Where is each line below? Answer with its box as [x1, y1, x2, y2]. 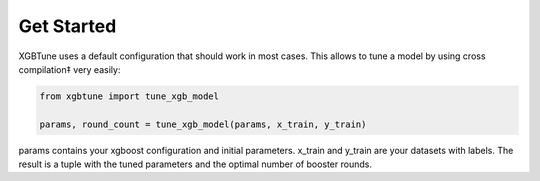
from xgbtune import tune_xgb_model [39, 90, 220, 102]
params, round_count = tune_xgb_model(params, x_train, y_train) [39, 118, 367, 130]
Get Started [18, 15, 117, 37]
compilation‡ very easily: [18, 63, 121, 75]
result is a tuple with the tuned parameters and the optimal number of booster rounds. [18, 158, 372, 170]
